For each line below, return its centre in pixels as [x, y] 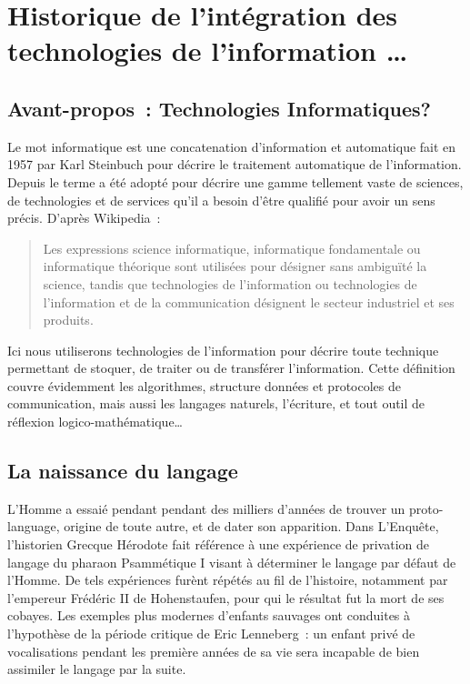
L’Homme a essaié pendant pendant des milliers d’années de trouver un [206, 508]
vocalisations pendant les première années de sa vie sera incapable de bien [214, 651]
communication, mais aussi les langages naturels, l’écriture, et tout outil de [216, 403]
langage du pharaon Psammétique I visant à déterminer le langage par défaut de [232, 562]
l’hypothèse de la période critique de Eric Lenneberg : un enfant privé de [211, 634]
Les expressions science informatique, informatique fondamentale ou [232, 248]
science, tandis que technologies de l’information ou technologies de [230, 283]
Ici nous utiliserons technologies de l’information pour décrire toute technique [223, 350]
